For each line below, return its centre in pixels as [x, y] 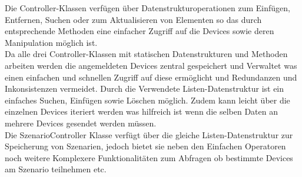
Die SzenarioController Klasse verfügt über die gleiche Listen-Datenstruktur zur [149, 134]
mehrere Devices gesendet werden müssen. [81, 123]
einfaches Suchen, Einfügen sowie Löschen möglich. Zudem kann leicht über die [147, 100]
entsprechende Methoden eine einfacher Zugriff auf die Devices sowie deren [140, 31]
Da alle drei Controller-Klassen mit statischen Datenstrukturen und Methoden [146, 54]
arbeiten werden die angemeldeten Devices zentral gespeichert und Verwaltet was [151, 65]
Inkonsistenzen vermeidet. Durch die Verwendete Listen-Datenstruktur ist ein [145, 88]
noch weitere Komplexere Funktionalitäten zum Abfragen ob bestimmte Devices [149, 157]
